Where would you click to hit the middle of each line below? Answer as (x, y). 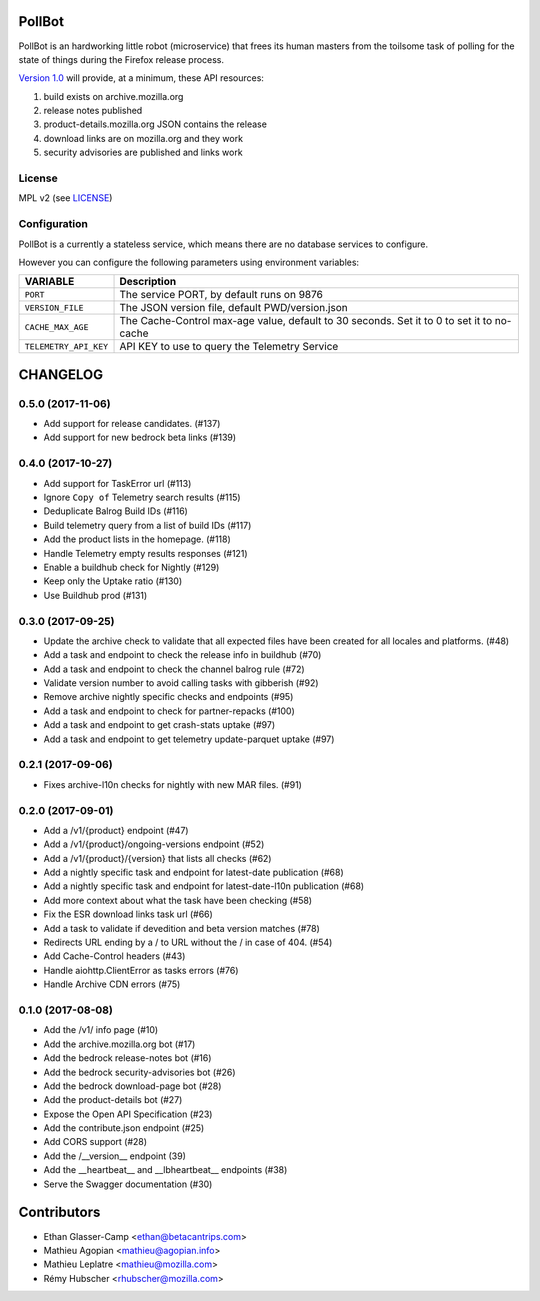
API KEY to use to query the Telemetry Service (229, 347)
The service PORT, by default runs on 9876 (221, 295)
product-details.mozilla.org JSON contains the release (155, 124)
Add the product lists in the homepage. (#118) (137, 539)
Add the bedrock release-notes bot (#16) (127, 1058)
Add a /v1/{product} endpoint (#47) (116, 830)
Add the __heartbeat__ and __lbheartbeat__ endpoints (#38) (165, 1170)
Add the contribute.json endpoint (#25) (124, 1128)
